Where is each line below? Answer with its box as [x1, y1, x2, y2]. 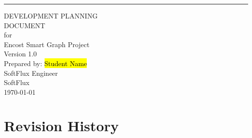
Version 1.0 [4, 49, 37, 59]
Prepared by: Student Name [4, 58, 87, 68]
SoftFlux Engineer [4, 68, 58, 78]
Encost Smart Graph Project [4, 39, 90, 49]
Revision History [4, 115, 119, 135]
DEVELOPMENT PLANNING [4, 11, 98, 20]
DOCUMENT [4, 20, 46, 30]
